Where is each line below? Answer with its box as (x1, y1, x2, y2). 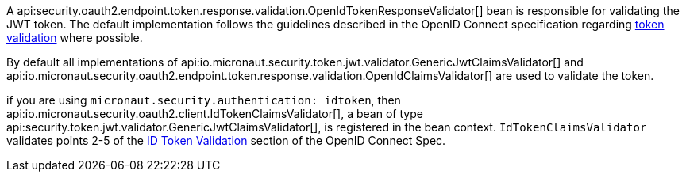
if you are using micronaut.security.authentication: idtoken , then (6, 93, 401, 107)
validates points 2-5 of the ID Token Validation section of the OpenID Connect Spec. (6, 134, 446, 147)
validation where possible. (6, 31, 143, 44)
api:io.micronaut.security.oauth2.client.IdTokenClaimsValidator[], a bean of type (6, 107, 423, 120)
